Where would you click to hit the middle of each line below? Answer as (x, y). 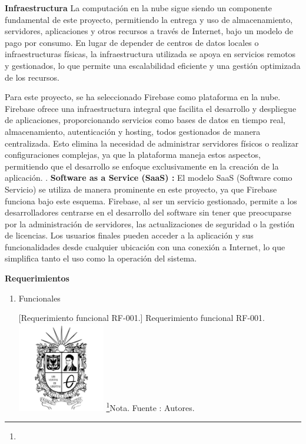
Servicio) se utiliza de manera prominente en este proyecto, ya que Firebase (141, 189)
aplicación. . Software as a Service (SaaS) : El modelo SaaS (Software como (149, 178)
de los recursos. (32, 77)
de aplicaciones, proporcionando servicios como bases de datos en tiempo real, (145, 120)
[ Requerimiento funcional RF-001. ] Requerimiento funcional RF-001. (142, 318)
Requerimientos (37, 278)
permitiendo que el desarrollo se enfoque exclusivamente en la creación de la (142, 166)
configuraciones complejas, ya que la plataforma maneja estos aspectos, (133, 155)
